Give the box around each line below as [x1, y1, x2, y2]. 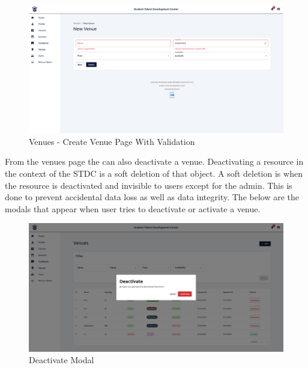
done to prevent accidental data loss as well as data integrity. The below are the [5, 191, 299, 203]
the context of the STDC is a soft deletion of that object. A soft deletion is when [5, 167, 303, 180]
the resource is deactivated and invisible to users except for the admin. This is [5, 179, 292, 191]
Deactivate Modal [29, 354, 94, 366]
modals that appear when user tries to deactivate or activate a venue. [5, 202, 261, 215]
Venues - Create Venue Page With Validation [29, 135, 195, 147]
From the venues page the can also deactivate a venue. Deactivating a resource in [5, 155, 304, 168]
